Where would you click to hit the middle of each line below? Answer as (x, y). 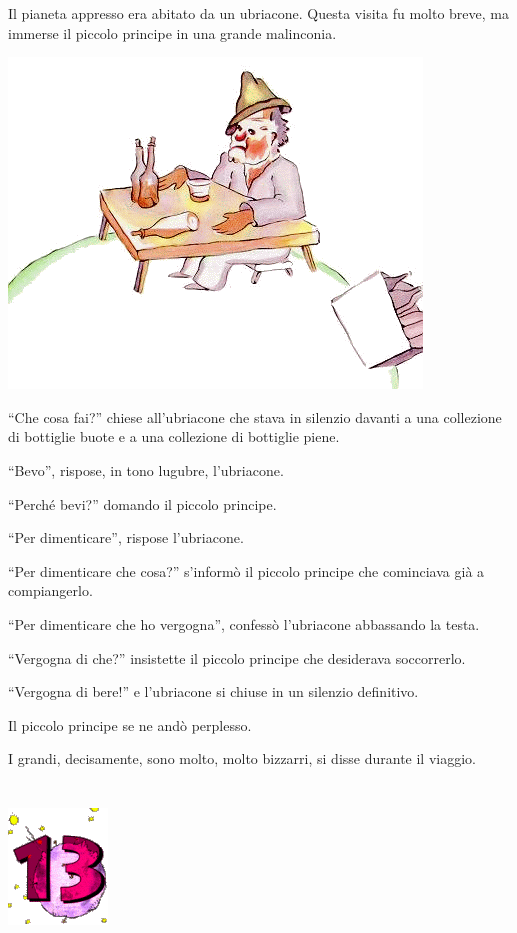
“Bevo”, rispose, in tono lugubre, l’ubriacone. (146, 469)
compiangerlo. (50, 590)
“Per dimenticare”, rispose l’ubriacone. (126, 537)
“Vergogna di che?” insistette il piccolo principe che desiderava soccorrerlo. (237, 657)
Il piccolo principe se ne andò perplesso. (130, 724)
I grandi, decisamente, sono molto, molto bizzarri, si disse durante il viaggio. (242, 758)
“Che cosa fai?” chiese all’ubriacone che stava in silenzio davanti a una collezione (255, 416)
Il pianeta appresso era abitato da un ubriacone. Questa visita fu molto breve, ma (258, 13)
